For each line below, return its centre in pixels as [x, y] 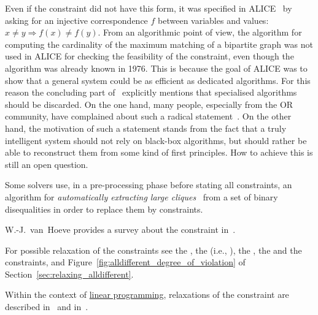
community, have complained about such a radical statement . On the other [148, 116]
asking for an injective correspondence [76, 20]
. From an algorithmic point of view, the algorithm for [200, 32]
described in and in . [47, 307]
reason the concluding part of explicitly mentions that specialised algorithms [151, 92]
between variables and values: [213, 20]
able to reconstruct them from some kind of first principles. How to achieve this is [159, 152]
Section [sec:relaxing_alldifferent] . [69, 274]
